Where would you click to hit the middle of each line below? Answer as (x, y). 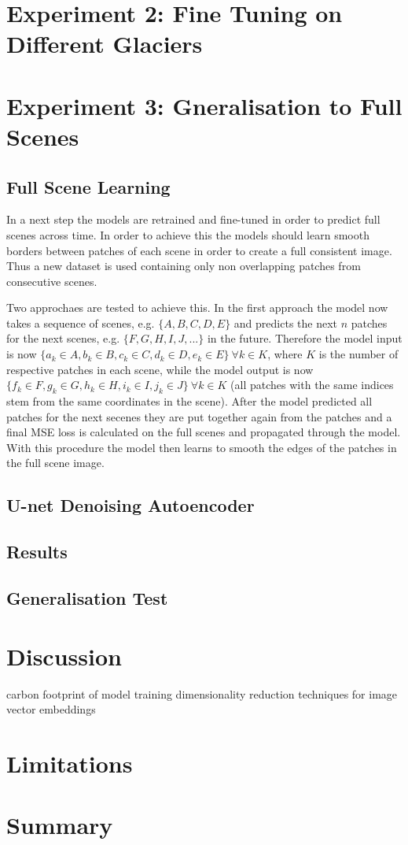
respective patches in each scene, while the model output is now (160, 369)
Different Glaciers (105, 44)
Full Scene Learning (88, 186)
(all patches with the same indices (312, 385)
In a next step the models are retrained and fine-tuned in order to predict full (193, 219)
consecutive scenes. (52, 281)
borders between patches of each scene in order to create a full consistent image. (199, 250)
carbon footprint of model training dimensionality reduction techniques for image (202, 693)
